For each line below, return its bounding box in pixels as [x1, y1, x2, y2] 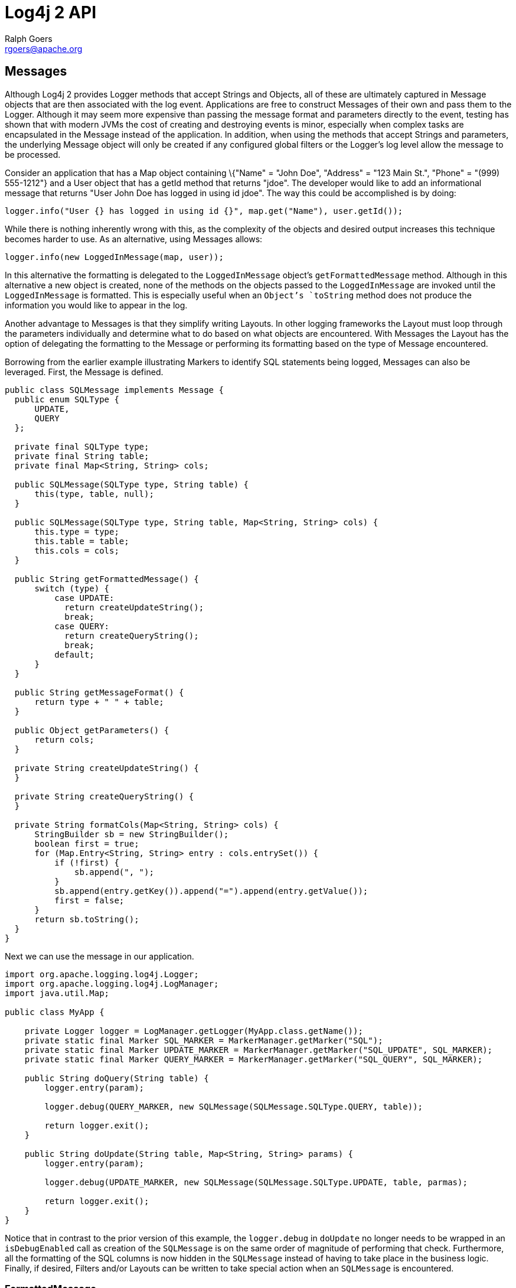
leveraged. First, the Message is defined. [5, 366, 164, 377]
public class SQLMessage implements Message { [5, 385, 224, 395]
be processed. [5, 149, 61, 160]
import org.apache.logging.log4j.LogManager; [5, 978, 219, 988]
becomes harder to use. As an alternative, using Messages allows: [5, 233, 263, 244]
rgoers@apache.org [5, 43, 83, 54]
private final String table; [14, 451, 149, 461]
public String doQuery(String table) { [24, 1073, 209, 1083]
